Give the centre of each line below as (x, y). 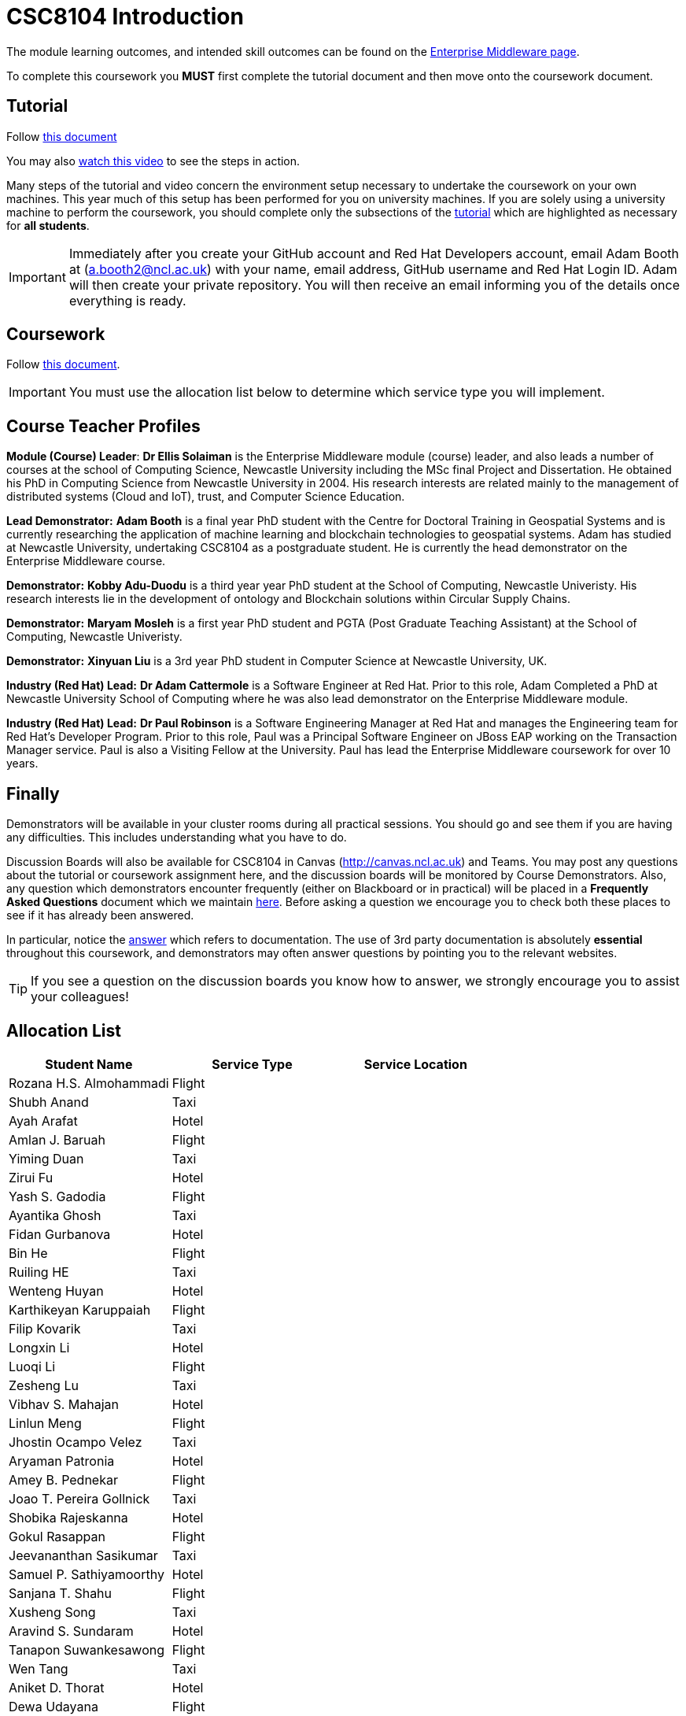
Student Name (89, 1064)
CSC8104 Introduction (125, 17)
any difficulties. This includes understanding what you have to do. (177, 838)
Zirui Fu (31, 1177)
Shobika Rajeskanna (68, 1517)
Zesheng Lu (44, 1385)
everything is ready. (127, 300)
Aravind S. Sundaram (71, 1631)
